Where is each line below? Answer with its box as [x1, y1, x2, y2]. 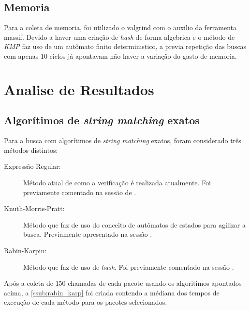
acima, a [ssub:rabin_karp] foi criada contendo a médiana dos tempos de [4, 287, 220, 297]
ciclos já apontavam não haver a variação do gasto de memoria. [49, 50, 237, 61]
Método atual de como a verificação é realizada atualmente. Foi [23, 177, 211, 187]
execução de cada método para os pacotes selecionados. [4, 297, 167, 307]
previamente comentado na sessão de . [23, 187, 136, 197]
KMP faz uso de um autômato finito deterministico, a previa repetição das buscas [4, 41, 247, 51]
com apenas [4, 50, 39, 61]
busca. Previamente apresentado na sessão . [23, 229, 152, 239]
